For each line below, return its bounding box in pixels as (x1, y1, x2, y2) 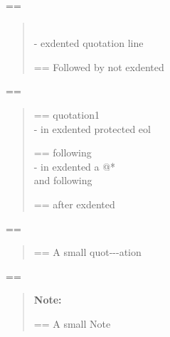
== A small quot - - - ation (33, 245, 142, 260)
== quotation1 (33, 107, 100, 122)
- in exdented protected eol (33, 121, 151, 136)
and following (33, 173, 92, 188)
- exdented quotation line (33, 36, 144, 50)
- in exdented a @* (33, 159, 116, 173)
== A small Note (33, 316, 111, 331)
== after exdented (33, 196, 115, 211)
